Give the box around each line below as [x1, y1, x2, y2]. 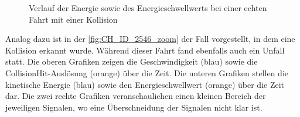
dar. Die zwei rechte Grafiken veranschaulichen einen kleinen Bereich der [5, 90, 266, 102]
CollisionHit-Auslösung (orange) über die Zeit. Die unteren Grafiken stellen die [5, 66, 288, 79]
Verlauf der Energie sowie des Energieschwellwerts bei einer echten [29, 2, 267, 13]
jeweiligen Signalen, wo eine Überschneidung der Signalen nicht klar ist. [5, 101, 262, 113]
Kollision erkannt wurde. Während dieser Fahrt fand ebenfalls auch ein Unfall [5, 44, 285, 56]
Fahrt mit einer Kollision [29, 13, 118, 25]
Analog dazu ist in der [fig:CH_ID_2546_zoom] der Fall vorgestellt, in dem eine [5, 33, 295, 45]
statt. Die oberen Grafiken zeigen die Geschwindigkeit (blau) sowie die [5, 55, 258, 68]
